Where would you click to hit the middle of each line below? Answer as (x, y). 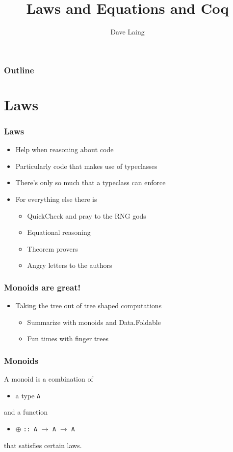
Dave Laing (128, 32)
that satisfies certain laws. (43, 445)
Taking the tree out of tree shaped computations (89, 306)
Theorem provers (52, 248)
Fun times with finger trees (68, 339)
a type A (28, 395)
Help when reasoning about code (65, 149)
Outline (19, 70)
